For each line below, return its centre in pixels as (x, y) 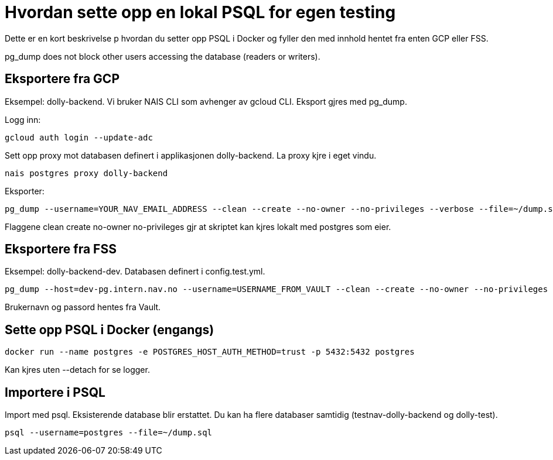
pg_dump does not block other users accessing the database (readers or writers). (163, 56)
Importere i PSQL (55, 392)
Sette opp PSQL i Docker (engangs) (110, 329)
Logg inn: (23, 119)
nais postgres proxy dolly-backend (86, 173)
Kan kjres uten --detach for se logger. (77, 370)
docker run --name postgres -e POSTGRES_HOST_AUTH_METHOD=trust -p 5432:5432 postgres (210, 352)
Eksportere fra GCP (62, 79)
